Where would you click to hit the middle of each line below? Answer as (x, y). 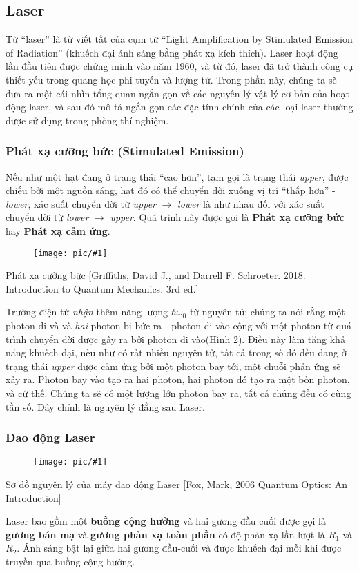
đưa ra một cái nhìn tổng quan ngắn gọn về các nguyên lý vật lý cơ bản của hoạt (177, 93)
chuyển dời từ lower (47, 217)
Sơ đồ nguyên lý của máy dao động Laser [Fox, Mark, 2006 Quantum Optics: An (176, 484)
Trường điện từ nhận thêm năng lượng (87, 312)
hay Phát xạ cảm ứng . (58, 230)
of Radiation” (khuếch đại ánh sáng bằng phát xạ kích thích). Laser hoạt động (172, 52)
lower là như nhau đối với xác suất (251, 203)
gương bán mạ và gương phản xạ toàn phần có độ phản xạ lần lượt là (165, 534)
